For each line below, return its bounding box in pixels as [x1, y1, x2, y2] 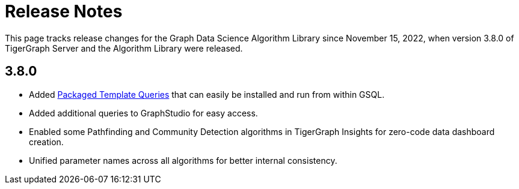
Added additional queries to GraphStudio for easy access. [29, 107, 258, 118]
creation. [29, 136, 64, 147]
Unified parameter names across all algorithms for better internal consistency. [29, 155, 337, 166]
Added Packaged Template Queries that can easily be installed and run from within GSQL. [29, 89, 385, 100]
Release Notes [5, 1, 123, 22]
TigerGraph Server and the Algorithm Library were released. [5, 43, 243, 53]
